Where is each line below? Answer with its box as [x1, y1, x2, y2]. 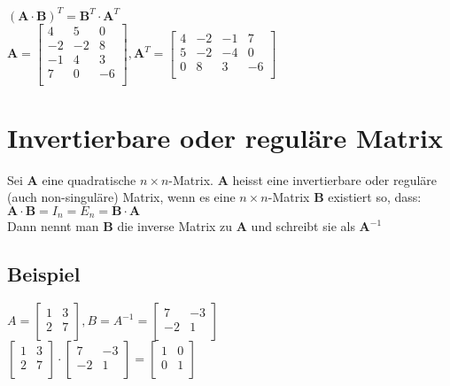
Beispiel [7, 260, 81, 288]
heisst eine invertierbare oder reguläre [232, 170, 438, 189]
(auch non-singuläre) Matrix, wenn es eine [7, 188, 236, 206]
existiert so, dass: [328, 188, 422, 206]
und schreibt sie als [251, 217, 355, 235]
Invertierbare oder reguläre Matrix [7, 119, 444, 155]
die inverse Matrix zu [117, 217, 233, 235]
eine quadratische [42, 170, 136, 189]
